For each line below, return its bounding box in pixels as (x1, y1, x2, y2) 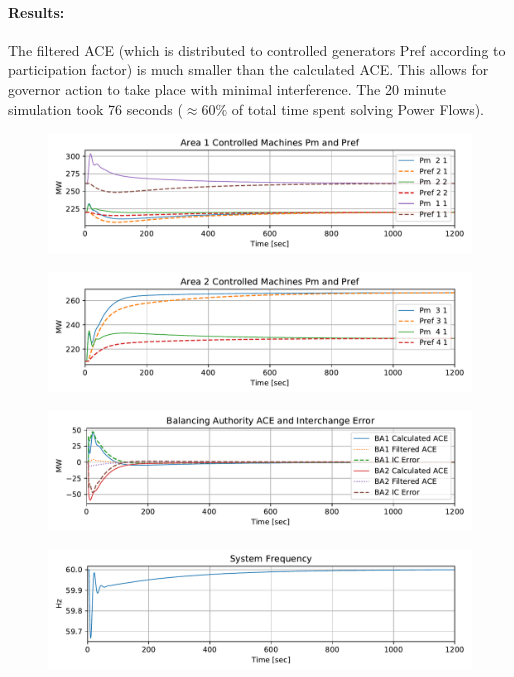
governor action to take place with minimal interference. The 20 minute (8, 78, 447, 99)
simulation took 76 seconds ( (8, 98, 183, 119)
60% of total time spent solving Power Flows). (201, 98, 484, 119)
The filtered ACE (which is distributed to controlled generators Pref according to (8, 39, 506, 60)
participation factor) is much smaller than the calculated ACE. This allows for (8, 59, 489, 80)
